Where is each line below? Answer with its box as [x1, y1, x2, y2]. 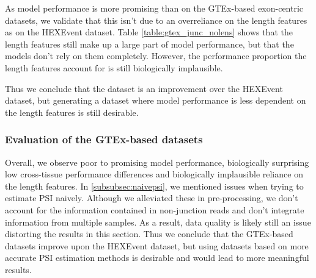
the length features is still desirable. [5, 105, 139, 118]
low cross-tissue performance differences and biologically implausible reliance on [5, 168, 303, 180]
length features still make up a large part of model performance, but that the [5, 37, 294, 50]
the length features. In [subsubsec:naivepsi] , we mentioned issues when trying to [5, 179, 304, 192]
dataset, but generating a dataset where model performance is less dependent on [5, 94, 306, 107]
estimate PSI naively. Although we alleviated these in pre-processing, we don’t [5, 191, 298, 204]
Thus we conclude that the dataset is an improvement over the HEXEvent [5, 82, 283, 94]
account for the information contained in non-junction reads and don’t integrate [5, 203, 304, 216]
